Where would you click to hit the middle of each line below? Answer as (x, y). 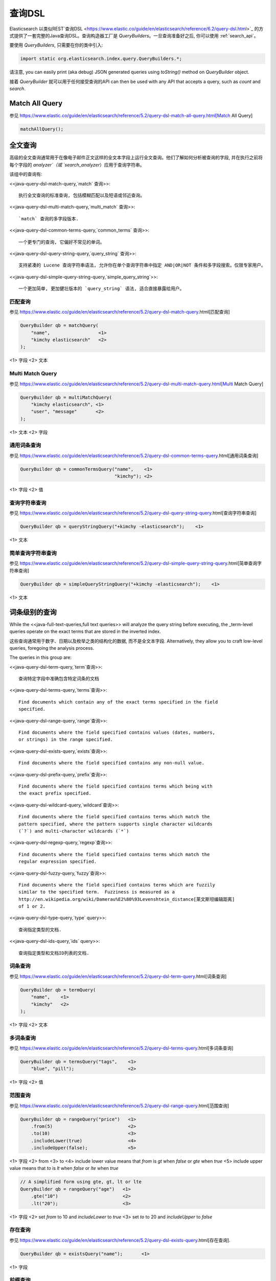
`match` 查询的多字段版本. (49, 219)
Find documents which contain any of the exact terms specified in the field (118, 702)
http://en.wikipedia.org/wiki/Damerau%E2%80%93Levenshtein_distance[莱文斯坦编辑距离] (127, 899)
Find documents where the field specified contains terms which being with (116, 786)
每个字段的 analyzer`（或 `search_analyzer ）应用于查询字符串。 (77, 164)
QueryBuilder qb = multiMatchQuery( (66, 397)
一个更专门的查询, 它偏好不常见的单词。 (62, 242)
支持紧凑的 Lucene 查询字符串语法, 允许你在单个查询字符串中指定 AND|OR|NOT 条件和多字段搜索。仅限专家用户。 (142, 265)
